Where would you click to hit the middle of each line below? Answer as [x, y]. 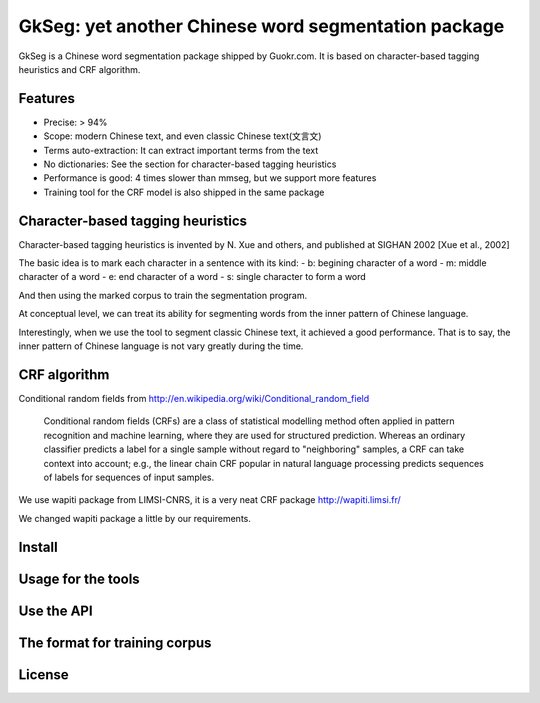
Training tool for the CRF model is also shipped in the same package [184, 192]
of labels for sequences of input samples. [129, 477]
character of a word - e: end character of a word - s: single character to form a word [192, 277]
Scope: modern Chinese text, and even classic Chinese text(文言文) [182, 136]
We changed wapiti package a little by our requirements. [135, 518]
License [43, 674]
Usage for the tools [79, 578]
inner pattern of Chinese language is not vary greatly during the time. [161, 346]
